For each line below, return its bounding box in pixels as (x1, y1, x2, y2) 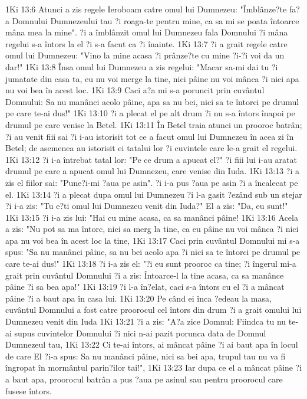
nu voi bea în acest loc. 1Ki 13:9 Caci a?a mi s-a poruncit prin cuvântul (5, 84, 265, 96)
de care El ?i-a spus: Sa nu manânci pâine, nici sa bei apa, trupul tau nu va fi (5, 349, 286, 362)
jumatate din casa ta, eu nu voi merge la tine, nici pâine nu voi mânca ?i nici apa (5, 72, 299, 84)
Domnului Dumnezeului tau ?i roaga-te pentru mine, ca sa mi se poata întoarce (12, 14, 299, 27)
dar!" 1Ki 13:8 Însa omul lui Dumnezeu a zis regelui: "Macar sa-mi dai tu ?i (5, 60, 278, 73)
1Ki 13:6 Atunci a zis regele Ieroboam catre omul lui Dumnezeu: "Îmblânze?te (5, 3, 287, 15)
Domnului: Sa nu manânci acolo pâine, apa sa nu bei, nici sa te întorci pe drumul (5, 95, 299, 107)
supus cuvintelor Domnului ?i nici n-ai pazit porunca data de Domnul (14, 326, 266, 339)
